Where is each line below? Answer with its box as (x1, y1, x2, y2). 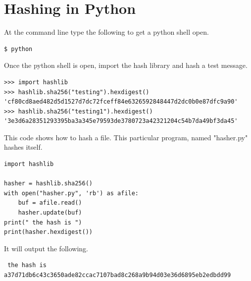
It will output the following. (4, 243, 88, 253)
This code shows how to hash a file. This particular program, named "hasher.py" (4, 132, 248, 142)
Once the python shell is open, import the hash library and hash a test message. (4, 60, 248, 70)
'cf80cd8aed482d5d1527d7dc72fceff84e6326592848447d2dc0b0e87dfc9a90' (4, 98, 238, 106)
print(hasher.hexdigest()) (4, 228, 93, 236)
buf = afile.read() (18, 199, 82, 207)
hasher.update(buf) (18, 209, 82, 217)
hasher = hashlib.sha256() (4, 180, 93, 187)
